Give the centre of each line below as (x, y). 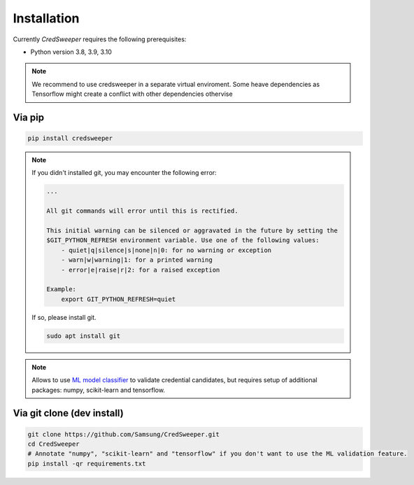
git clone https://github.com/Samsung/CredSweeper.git (123, 434)
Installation (46, 18)
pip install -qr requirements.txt (87, 463)
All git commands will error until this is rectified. (142, 211)
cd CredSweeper (53, 444)
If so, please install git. (64, 317)
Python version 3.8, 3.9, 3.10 (71, 52)
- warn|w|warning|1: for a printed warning (137, 260)
